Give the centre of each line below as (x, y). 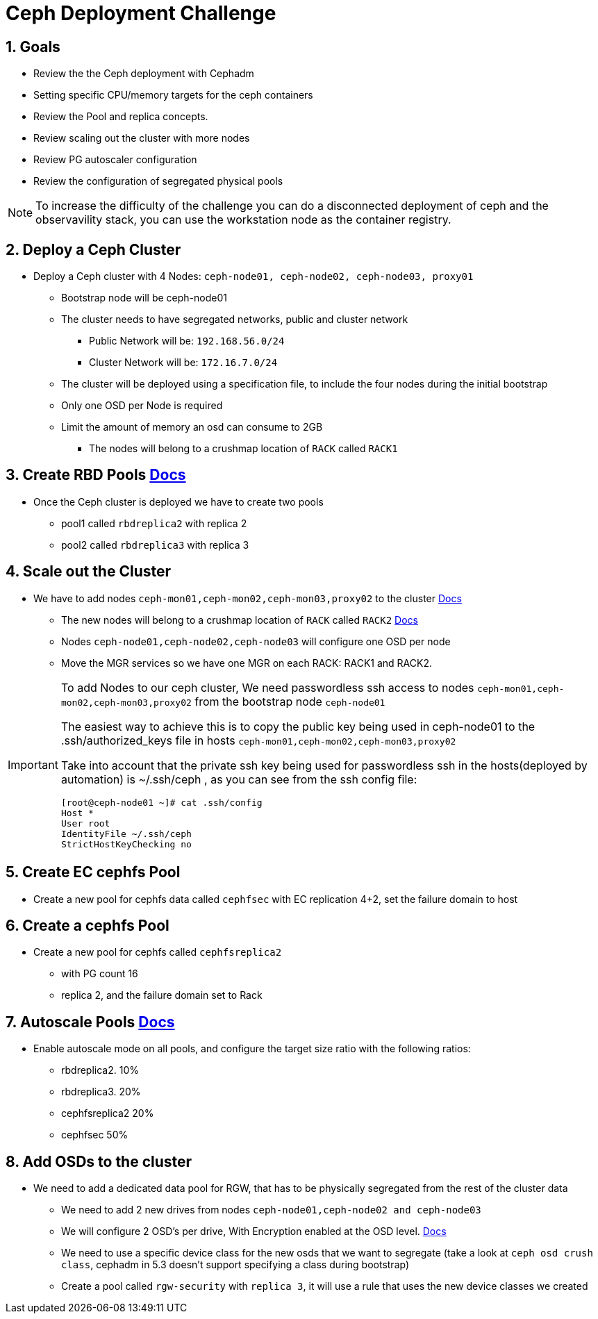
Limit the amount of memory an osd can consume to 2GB (192, 427)
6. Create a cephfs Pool (88, 925)
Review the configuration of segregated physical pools (158, 181)
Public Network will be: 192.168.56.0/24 (187, 341)
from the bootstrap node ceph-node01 (290, 701)
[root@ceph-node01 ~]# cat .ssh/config (161, 802)
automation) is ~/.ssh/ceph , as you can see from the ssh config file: (239, 779)
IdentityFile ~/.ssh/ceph (126, 833)
